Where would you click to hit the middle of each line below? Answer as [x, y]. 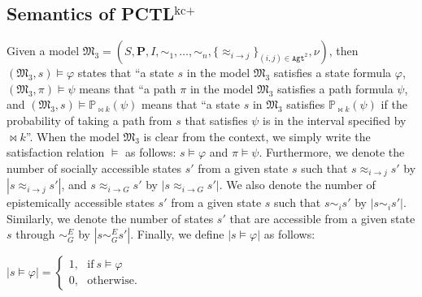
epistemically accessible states [80, 202]
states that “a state [126, 73]
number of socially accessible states [94, 168]
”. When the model [72, 136]
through [35, 234]
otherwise [111, 281]
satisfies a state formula [333, 73]
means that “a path [128, 88]
